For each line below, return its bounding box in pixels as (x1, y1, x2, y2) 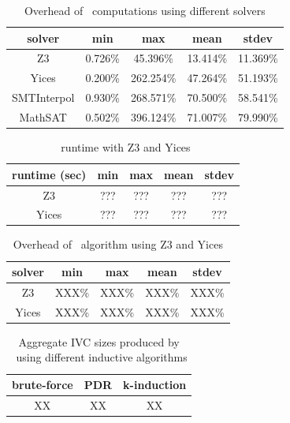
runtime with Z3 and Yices (61, 139, 191, 155)
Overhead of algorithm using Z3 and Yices (13, 236, 223, 253)
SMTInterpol (12, 89, 75, 106)
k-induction (123, 376, 187, 392)
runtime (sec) (12, 166, 87, 182)
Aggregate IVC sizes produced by (18, 333, 180, 350)
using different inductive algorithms (16, 349, 188, 365)
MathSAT (19, 108, 67, 125)
